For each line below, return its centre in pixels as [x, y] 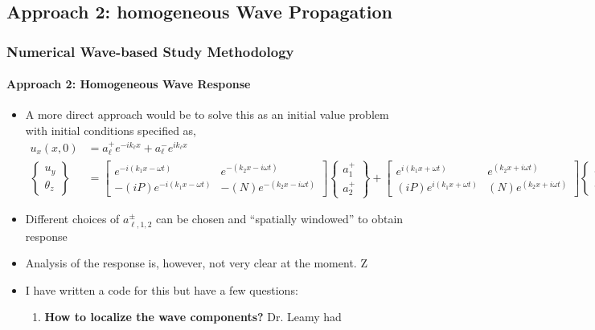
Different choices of [72, 219]
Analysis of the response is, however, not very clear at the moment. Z [196, 263]
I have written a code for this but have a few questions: [162, 289]
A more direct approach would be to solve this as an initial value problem [207, 114]
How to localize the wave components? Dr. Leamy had [193, 317]
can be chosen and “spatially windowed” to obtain [280, 219]
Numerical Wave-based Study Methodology [150, 51]
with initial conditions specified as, [111, 130]
